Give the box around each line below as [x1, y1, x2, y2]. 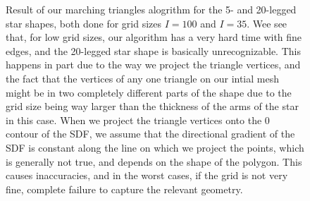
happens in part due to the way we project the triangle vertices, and [6, 57, 301, 72]
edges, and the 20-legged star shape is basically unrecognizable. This [6, 43, 301, 58]
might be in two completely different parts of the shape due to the [6, 85, 292, 99]
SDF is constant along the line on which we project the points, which [6, 140, 304, 154]
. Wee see [247, 16, 287, 30]
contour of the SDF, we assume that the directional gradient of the [6, 126, 295, 141]
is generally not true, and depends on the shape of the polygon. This [6, 154, 302, 169]
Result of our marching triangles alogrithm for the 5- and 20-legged [6, 2, 297, 16]
